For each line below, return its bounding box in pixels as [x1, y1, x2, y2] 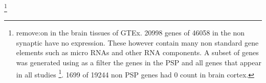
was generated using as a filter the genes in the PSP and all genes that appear [16, 57, 262, 68]
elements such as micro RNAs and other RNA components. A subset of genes [16, 47, 259, 58]
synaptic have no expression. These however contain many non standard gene [16, 37, 259, 48]
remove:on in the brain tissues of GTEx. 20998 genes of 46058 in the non [16, 27, 245, 38]
